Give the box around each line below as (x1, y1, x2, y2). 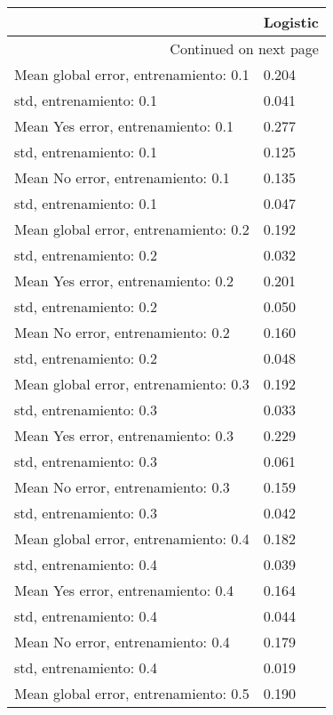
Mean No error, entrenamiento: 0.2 (14, 322, 230, 342)
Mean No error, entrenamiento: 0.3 (14, 477, 230, 497)
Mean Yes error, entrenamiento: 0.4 (14, 580, 234, 600)
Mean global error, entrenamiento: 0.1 (14, 64, 250, 84)
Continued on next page (170, 38, 319, 59)
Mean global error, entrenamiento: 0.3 (14, 374, 250, 394)
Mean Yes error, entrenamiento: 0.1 (14, 116, 234, 136)
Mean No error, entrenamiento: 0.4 (14, 631, 230, 652)
